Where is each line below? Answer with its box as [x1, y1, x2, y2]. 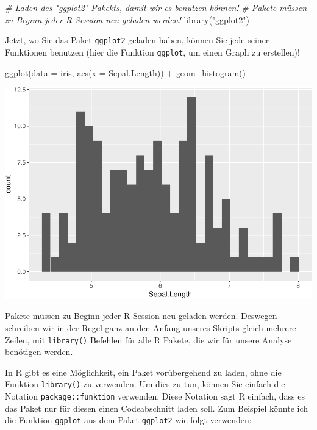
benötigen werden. [5, 345, 73, 358]
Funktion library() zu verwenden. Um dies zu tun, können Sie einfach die [5, 378, 285, 390]
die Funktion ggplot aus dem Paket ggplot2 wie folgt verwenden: [5, 414, 252, 426]
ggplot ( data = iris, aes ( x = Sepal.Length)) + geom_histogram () [5, 66, 246, 79]
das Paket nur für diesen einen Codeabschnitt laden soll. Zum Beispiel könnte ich [5, 401, 308, 414]
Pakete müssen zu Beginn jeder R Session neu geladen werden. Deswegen [5, 309, 277, 322]
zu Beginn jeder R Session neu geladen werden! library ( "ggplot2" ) [5, 13, 249, 26]
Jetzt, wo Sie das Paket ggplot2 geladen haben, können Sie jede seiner [5, 34, 269, 46]
